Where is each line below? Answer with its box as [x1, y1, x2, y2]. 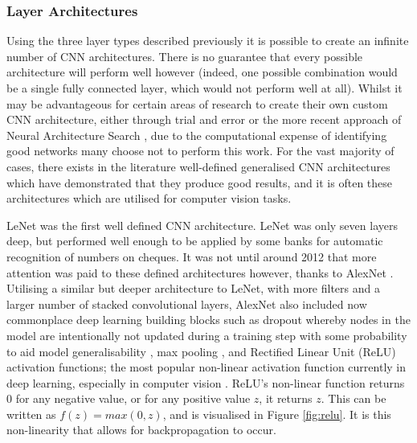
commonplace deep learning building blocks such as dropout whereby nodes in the [6, 311, 411, 328]
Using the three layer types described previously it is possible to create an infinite [6, 32, 409, 49]
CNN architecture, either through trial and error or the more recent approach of [6, 111, 402, 128]
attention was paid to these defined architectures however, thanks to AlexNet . [6, 264, 394, 281]
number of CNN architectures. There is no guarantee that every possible [6, 47, 363, 64]
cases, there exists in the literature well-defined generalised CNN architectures [6, 158, 390, 174]
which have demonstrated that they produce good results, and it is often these [6, 174, 393, 191]
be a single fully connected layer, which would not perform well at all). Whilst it [6, 80, 403, 96]
